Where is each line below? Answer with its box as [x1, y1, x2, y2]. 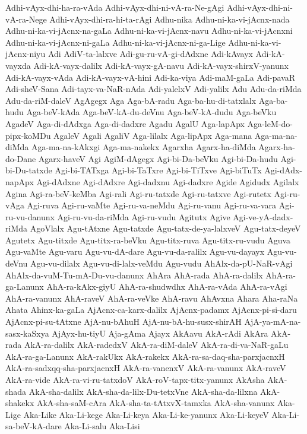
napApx [5, 175, 34, 188]
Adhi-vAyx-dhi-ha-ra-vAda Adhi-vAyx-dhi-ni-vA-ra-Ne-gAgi [5, 1, 224, 13]
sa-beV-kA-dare [5, 420, 62, 432]
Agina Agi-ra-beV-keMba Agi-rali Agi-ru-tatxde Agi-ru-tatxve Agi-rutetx [5, 187, 271, 199]
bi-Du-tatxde [5, 164, 52, 176]
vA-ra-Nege [5, 12, 47, 25]
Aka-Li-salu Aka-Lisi [64, 420, 140, 432]
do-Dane [5, 152, 36, 164]
